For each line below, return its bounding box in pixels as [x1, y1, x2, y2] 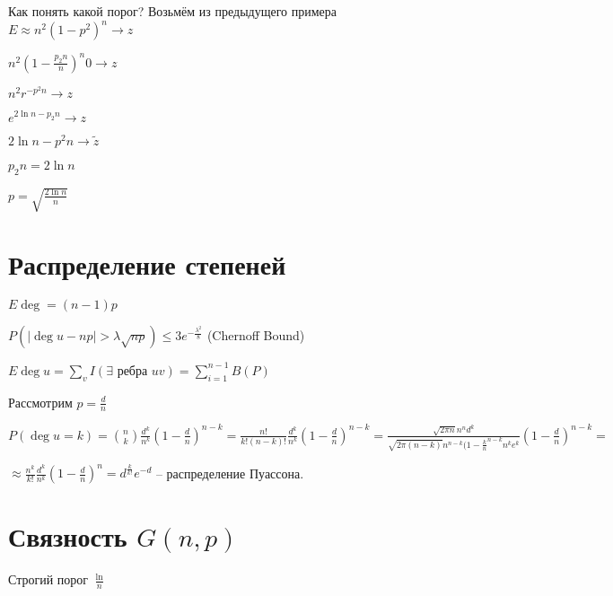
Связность [8, 518, 127, 555]
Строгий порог [8, 570, 89, 589]
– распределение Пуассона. [155, 463, 304, 482]
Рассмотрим [8, 392, 73, 411]
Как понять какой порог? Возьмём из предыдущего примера [8, 2, 337, 20]
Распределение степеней [8, 246, 286, 283]
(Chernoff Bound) [206, 326, 305, 345]
